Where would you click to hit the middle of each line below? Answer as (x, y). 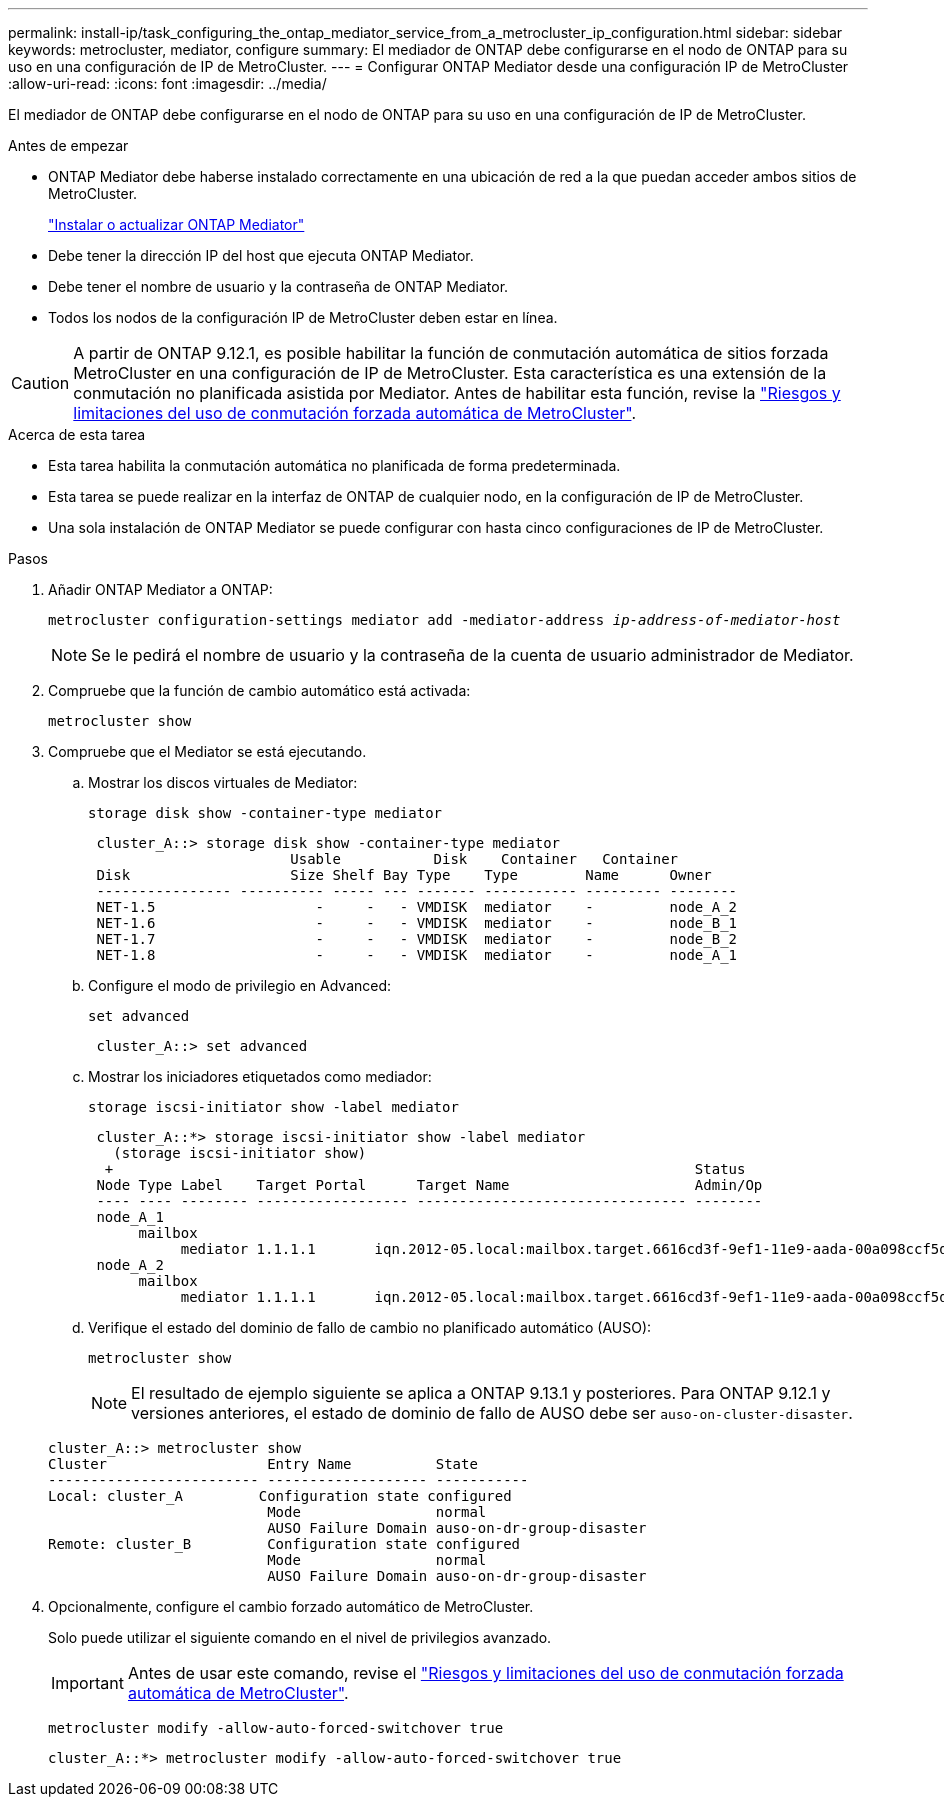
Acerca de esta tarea (77, 434)
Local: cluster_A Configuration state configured (280, 1496)
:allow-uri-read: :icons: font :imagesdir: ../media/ (167, 83)
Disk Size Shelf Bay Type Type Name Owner (404, 875)
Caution (40, 383)
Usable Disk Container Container (484, 859)
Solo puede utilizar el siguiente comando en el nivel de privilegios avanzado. (300, 1637)
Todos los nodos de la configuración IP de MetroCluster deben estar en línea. (303, 317)
